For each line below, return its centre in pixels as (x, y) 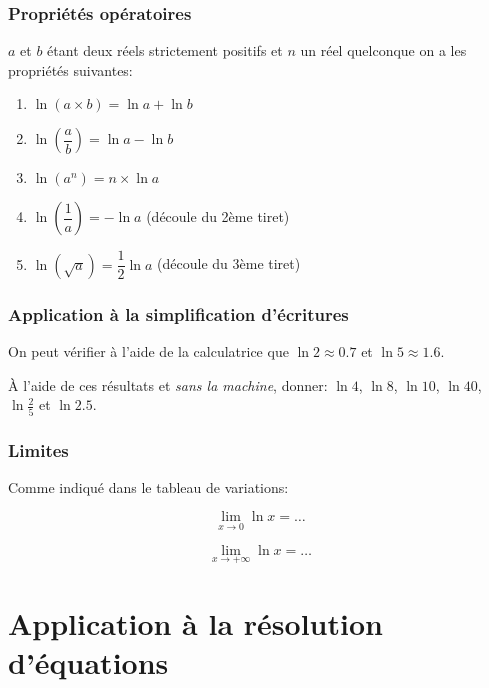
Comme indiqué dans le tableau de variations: (148, 486)
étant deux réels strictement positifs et (165, 50)
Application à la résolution (195, 623)
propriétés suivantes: (70, 69)
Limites (38, 449)
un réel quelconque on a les (383, 50)
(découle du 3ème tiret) (229, 263)
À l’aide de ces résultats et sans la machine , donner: (168, 384)
